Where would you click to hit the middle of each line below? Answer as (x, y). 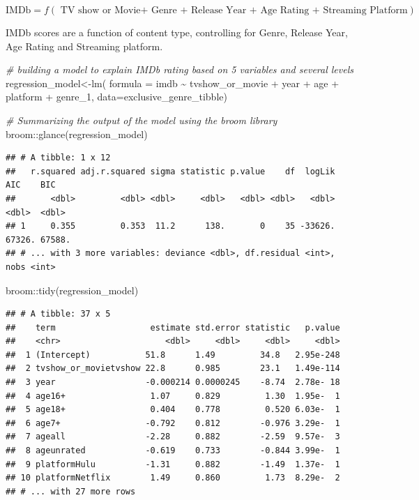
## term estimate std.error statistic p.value (173, 327)
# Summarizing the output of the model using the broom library (142, 120)
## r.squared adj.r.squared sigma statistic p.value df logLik (170, 171)
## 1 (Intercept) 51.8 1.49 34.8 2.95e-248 (173, 355)
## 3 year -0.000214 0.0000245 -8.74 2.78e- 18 (173, 382)
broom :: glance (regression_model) (77, 134)
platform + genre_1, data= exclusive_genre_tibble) (116, 97)
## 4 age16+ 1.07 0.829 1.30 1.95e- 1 (173, 396)
